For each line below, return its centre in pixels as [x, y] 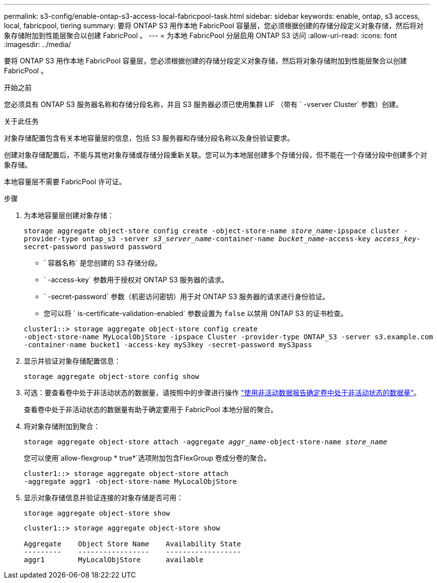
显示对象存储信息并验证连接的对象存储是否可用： [104, 498]
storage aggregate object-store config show [112, 376]
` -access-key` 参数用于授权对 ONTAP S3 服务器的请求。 [136, 280]
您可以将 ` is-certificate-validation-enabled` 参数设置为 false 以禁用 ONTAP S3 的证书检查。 [196, 313]
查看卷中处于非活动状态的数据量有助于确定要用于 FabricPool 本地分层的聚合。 [151, 409]
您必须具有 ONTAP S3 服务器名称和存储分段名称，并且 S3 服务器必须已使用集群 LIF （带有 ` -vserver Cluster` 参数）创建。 [203, 104]
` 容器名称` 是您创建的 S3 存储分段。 [103, 263]
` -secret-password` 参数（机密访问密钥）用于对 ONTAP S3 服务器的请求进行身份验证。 [187, 296]
